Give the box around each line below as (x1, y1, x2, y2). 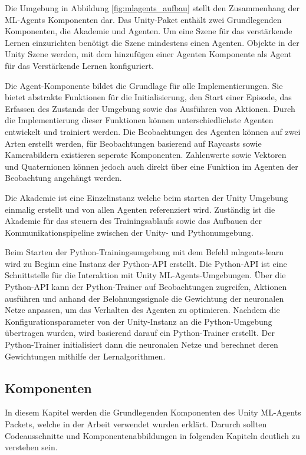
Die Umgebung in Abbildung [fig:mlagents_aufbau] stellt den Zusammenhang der (5, 2, 300, 14)
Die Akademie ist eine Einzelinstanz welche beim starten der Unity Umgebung (5, 191, 288, 203)
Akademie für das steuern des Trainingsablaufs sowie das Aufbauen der (5, 215, 262, 227)
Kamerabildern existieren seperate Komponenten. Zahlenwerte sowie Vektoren (5, 149, 287, 161)
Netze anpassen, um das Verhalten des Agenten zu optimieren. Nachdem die (5, 304, 280, 316)
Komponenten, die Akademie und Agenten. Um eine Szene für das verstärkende (5, 25, 292, 37)
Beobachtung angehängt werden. (5, 172, 122, 184)
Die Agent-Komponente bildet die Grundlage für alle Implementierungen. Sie (5, 79, 283, 91)
